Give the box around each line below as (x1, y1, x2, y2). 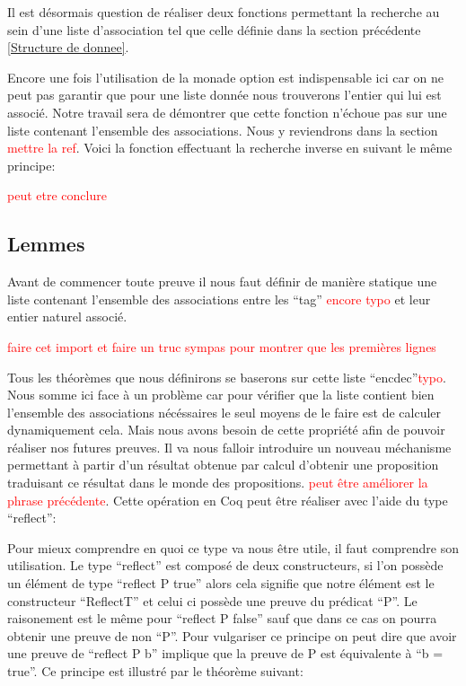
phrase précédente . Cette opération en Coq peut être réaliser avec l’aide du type (7, 490, 448, 509)
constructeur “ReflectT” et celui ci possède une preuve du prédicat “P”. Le (7, 591, 418, 610)
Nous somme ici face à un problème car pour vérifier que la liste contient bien (7, 385, 435, 404)
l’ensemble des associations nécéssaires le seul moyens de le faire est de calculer (7, 402, 442, 421)
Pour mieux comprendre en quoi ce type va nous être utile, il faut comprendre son (7, 538, 460, 557)
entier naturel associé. (7, 307, 127, 326)
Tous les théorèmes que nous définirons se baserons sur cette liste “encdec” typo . (7, 367, 446, 386)
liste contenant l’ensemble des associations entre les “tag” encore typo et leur (7, 289, 431, 308)
